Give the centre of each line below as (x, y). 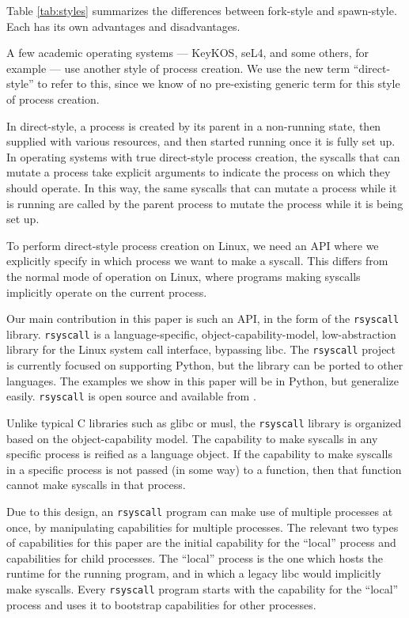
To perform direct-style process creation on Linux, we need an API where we (193, 245)
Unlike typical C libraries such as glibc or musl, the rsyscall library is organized (204, 422)
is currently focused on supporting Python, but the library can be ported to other (205, 365)
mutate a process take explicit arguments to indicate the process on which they (199, 172)
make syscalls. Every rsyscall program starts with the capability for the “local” (203, 588)
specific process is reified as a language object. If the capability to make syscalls (199, 454)
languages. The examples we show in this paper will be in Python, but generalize (203, 380)
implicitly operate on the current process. (107, 292)
